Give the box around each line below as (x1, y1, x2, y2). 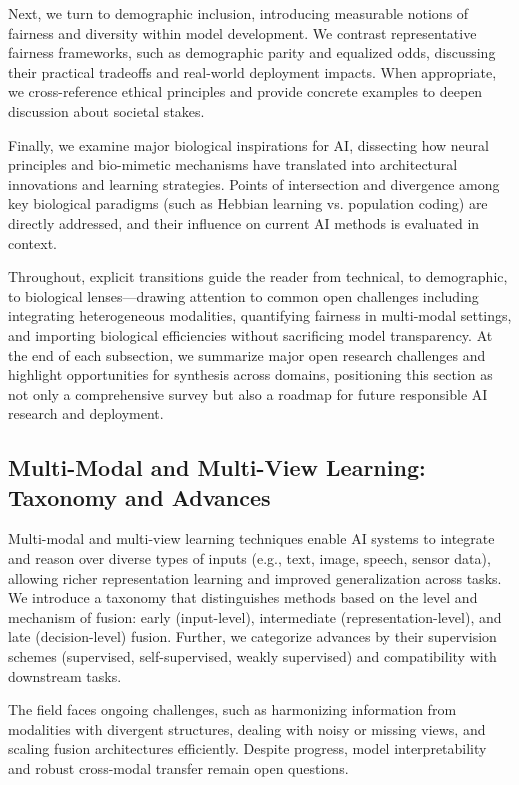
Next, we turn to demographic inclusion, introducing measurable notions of (8, 3, 469, 23)
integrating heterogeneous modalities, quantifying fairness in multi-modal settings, (8, 305, 512, 326)
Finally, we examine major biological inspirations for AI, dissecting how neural (8, 134, 489, 155)
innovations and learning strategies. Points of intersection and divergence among (8, 173, 500, 194)
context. (8, 232, 57, 253)
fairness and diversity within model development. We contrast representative (8, 22, 477, 43)
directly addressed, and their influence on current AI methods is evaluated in (8, 212, 480, 233)
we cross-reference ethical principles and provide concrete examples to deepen (8, 81, 483, 102)
